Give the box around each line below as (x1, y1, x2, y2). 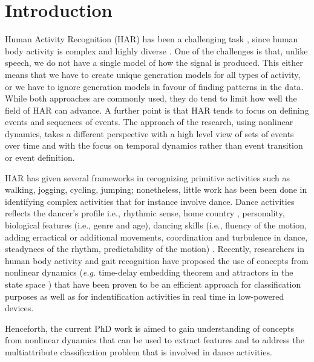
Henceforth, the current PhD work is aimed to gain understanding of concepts (5, 322, 295, 334)
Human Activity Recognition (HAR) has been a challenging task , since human (5, 33, 298, 45)
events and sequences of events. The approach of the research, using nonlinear (5, 115, 293, 128)
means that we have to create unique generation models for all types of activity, (5, 68, 301, 80)
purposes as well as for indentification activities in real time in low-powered (5, 289, 284, 302)
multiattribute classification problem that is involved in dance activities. (5, 345, 272, 358)
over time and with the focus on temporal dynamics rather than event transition (5, 139, 303, 152)
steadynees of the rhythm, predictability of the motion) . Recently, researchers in (5, 242, 304, 255)
